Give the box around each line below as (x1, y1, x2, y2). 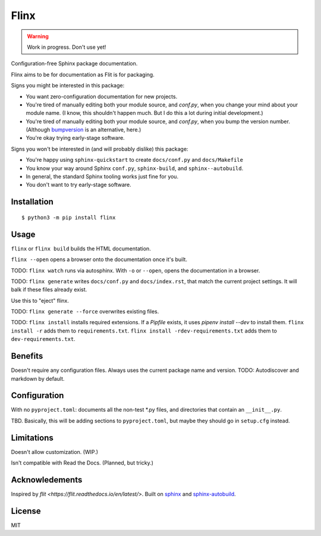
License (11, 506, 41, 516)
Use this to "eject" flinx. (11, 297, 70, 304)
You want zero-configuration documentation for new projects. (26, 93, 178, 100)
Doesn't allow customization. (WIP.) (11, 448, 98, 455)
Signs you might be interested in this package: (11, 82, 125, 89)
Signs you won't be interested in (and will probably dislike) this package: (11, 145, 188, 152)
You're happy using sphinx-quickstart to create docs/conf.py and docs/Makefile (26, 156, 244, 164)
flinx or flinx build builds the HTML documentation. (11, 245, 151, 252)
